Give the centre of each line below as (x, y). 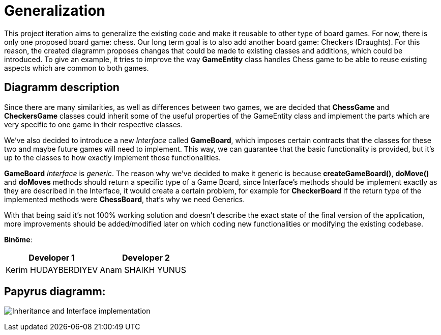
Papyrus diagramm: (55, 292)
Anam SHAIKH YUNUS (143, 270)
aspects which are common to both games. (77, 68)
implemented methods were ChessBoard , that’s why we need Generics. (125, 199)
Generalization (55, 11)
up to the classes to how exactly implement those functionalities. (113, 157)
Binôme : (18, 239)
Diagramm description (62, 88)
